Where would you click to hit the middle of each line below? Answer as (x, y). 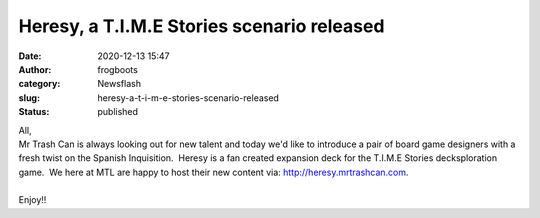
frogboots (118, 69)
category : (39, 84)
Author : (35, 69)
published (118, 112)
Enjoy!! (32, 200)
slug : (29, 97)
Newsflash (119, 84)
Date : (30, 56)
